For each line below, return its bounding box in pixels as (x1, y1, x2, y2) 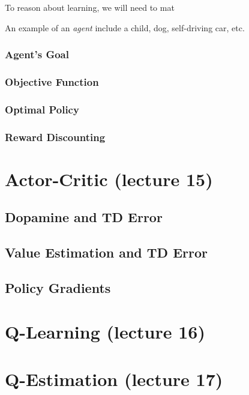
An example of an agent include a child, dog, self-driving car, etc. (5, 21, 245, 34)
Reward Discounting (5, 129, 106, 144)
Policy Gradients (5, 278, 111, 297)
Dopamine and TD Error (5, 208, 163, 226)
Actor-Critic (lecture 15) (5, 166, 213, 191)
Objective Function (5, 74, 99, 89)
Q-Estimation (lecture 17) (5, 366, 223, 391)
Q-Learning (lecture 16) (5, 319, 205, 344)
